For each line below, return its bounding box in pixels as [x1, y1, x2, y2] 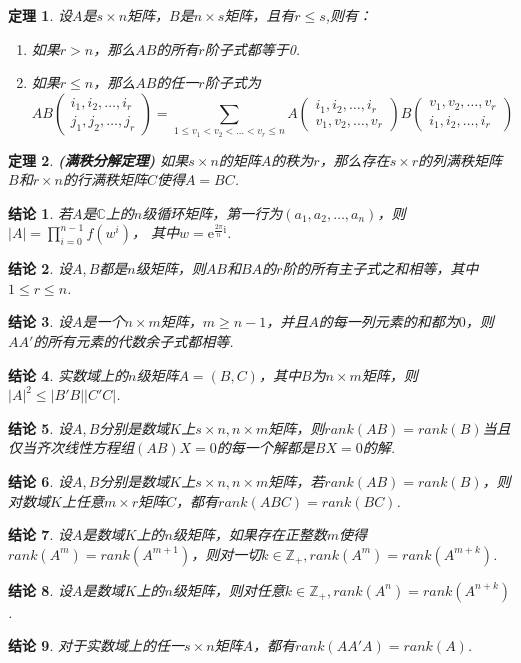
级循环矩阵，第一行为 [142, 202, 283, 223]
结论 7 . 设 [8, 524, 72, 545]
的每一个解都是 [216, 437, 315, 458]
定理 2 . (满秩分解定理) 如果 [8, 149, 189, 170]
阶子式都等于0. [204, 38, 301, 59]
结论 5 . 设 [8, 417, 72, 438]
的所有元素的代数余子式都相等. [33, 331, 234, 352]
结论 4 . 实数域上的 [8, 364, 128, 385]
